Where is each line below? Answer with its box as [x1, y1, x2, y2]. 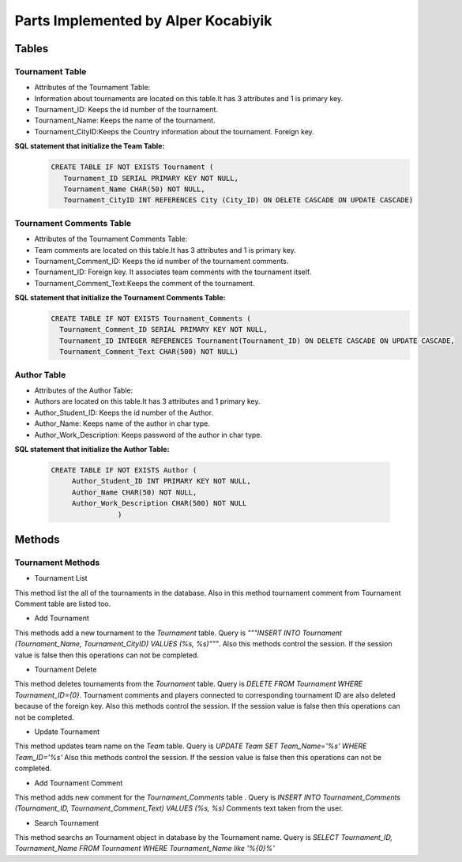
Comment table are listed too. [14, 599, 111, 608]
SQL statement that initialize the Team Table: [14, 141, 165, 151]
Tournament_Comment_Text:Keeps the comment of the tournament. [34, 278, 255, 288]
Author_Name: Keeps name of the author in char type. [34, 419, 211, 428]
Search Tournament [34, 818, 99, 827]
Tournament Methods [14, 557, 100, 568]
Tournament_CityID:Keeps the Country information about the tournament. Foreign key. [34, 126, 315, 136]
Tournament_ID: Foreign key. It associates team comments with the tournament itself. [34, 267, 312, 277]
